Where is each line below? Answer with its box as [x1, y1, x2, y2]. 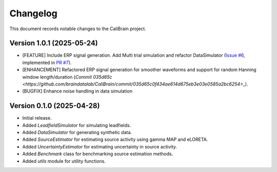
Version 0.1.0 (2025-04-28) [9, 101, 100, 110]
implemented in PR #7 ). [22, 59, 72, 66]
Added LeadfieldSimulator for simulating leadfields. [22, 122, 131, 128]
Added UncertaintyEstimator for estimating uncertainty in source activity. [22, 143, 177, 149]
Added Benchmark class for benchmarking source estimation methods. [22, 151, 173, 157]
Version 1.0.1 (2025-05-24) [9, 39, 98, 48]
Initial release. [22, 115, 52, 121]
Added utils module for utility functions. [22, 158, 106, 164]
